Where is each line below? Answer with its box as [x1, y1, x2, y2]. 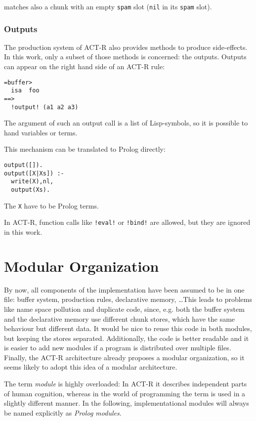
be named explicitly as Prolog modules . [4, 407, 122, 418]
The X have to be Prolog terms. [4, 200, 99, 210]
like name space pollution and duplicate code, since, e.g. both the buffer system [4, 303, 245, 314]
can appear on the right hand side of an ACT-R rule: [4, 61, 165, 72]
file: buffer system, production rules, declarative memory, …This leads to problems [4, 294, 253, 304]
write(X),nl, [11, 178, 54, 185]
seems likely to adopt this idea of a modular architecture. [4, 362, 177, 372]
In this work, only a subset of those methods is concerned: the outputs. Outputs [4, 51, 247, 62]
